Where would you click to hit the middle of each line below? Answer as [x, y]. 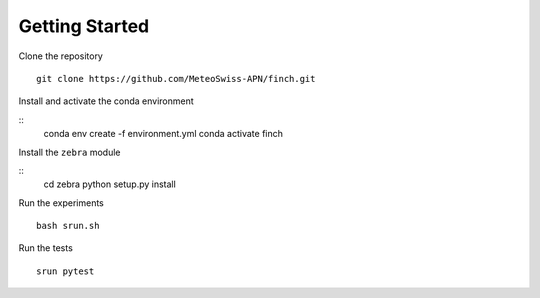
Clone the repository [61, 56]
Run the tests [46, 248]
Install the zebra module [69, 152]
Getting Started [84, 26]
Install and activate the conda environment [106, 101]
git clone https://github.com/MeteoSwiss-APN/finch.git [176, 78]
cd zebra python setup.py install [110, 184]
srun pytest [65, 271]
